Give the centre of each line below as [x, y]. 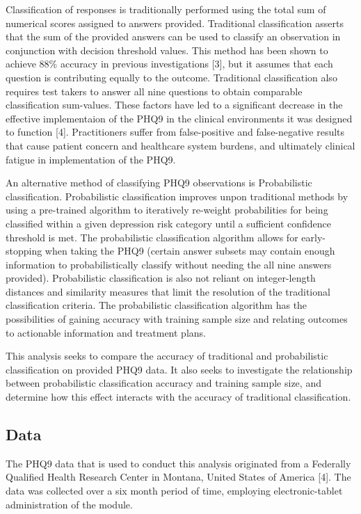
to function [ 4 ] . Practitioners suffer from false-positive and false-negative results [175, 132]
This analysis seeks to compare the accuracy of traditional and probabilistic [167, 356]
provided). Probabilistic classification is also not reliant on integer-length [161, 278]
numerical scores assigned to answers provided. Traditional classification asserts [175, 23]
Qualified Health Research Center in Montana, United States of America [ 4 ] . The [178, 477]
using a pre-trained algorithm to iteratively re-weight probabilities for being [167, 210]
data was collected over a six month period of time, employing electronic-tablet [174, 491]
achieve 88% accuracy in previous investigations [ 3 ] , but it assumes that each [169, 64]
